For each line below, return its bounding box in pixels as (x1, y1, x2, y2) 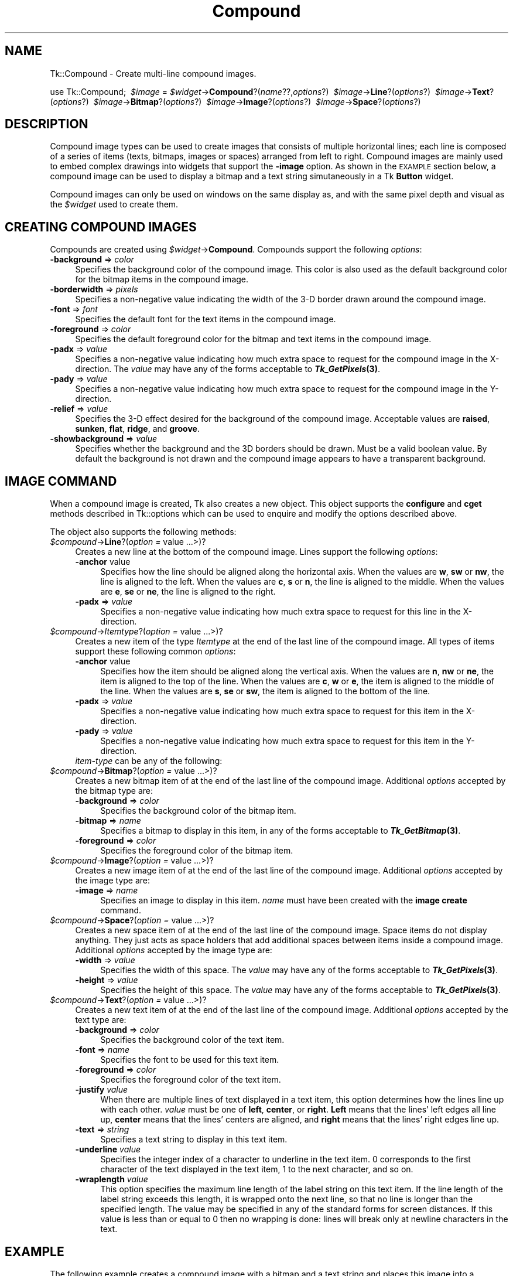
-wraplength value (75, 1174, 148, 1185)
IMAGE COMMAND (5, 473, 117, 489)
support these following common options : (75, 646, 236, 657)
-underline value (75, 1144, 141, 1155)
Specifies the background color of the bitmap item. (100, 806, 296, 816)
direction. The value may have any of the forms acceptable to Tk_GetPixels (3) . (75, 364, 380, 374)
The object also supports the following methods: (50, 527, 237, 537)
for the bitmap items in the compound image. (75, 274, 249, 285)
